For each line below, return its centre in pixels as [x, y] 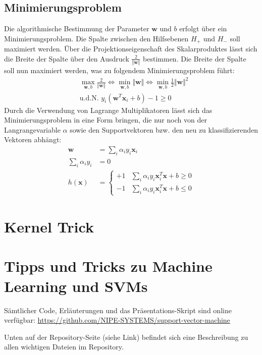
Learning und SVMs [76, 286]
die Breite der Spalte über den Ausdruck [67, 58]
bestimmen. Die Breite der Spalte [195, 58]
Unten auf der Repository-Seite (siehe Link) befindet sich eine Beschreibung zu [126, 337]
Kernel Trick [49, 227]
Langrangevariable [32, 129]
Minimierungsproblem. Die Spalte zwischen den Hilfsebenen [96, 38]
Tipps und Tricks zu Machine [108, 266]
